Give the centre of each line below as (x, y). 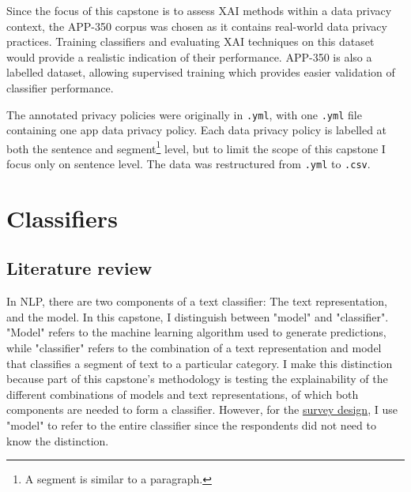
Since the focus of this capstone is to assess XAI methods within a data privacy (199, 10)
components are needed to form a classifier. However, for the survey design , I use (202, 409)
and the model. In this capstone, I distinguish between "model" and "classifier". (198, 316)
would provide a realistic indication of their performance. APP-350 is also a (189, 56)
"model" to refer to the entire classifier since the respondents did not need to (191, 425)
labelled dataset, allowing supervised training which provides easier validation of (201, 72)
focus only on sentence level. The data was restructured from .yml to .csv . (189, 164)
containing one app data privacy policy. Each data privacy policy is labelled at (197, 130)
